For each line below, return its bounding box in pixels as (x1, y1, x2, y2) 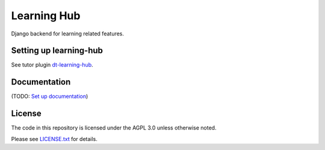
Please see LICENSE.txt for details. (11, 135, 97, 142)
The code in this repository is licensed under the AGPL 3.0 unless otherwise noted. (11, 124, 217, 131)
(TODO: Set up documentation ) (11, 93, 88, 100)
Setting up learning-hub (11, 46, 104, 56)
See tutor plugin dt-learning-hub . (11, 61, 93, 68)
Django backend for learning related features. (11, 30, 125, 37)
